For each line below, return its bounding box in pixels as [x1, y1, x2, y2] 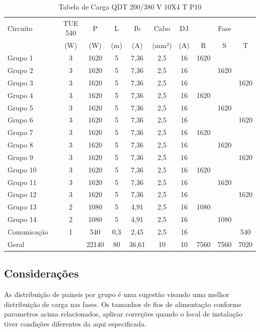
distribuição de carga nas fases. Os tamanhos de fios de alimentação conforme [4, 298, 241, 309]
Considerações [4, 265, 79, 281]
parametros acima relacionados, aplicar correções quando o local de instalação [4, 308, 242, 319]
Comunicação [7, 226, 48, 236]
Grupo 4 [7, 89, 33, 100]
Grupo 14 [7, 214, 37, 224]
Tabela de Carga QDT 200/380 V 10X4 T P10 [58, 1, 201, 11]
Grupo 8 [7, 139, 33, 150]
